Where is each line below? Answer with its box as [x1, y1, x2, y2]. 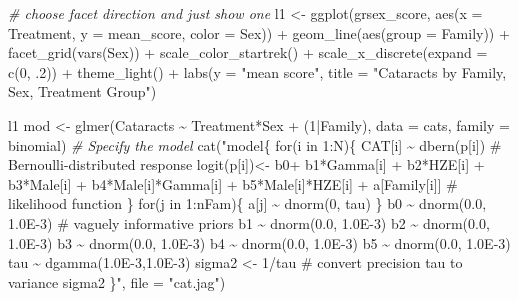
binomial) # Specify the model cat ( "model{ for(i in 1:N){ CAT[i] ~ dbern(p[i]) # [8, 134, 502, 155]
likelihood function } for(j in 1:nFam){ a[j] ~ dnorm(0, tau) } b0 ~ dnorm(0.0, [8, 193, 487, 214]
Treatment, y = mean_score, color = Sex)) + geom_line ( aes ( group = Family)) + [8, 22, 510, 43]
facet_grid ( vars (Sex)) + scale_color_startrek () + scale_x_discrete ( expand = [8, 42, 488, 63]
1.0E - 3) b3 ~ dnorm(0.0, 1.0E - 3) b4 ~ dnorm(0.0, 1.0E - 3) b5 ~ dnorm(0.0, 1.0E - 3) [8, 232, 511, 253]
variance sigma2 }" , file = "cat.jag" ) [8, 271, 226, 292]
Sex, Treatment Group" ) [8, 81, 157, 102]
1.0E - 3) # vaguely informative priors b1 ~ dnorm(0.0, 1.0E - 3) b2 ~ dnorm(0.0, [8, 212, 490, 233]
